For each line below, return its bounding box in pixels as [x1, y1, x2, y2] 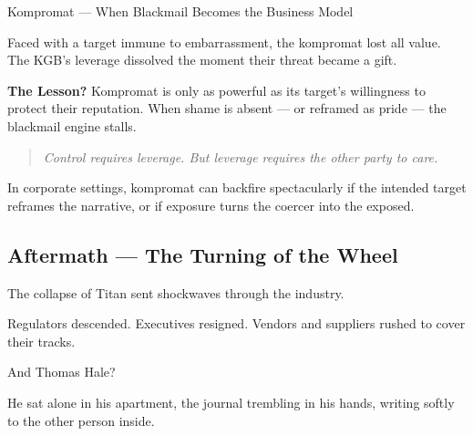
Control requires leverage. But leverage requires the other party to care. [43, 147, 438, 166]
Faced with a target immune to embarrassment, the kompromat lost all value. [7, 32, 441, 51]
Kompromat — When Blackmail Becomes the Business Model [7, 2, 354, 20]
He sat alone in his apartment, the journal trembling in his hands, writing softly [7, 392, 455, 411]
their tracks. [7, 331, 76, 350]
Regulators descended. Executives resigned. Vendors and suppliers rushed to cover [7, 314, 466, 333]
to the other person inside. [7, 410, 155, 430]
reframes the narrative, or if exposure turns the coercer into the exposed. [7, 195, 415, 214]
